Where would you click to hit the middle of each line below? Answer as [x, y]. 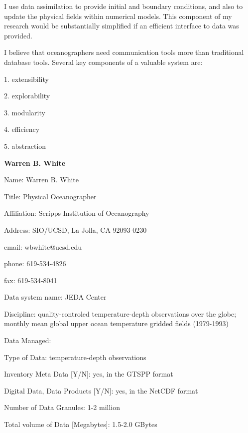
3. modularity [25, 112]
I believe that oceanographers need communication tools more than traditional [124, 52]
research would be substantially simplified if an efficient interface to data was [122, 26]
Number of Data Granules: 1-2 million [62, 407]
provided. [18, 35]
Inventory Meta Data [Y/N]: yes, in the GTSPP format [89, 374]
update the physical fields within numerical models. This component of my [118, 16]
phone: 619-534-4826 [35, 263]
